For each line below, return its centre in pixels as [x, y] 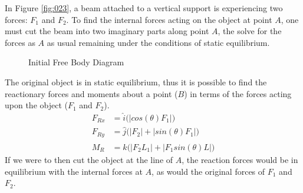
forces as [20, 42]
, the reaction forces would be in [240, 159]
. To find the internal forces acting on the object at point [169, 19]
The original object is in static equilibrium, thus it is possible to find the [136, 81]
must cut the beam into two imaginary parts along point [107, 31]
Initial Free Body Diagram [76, 62]
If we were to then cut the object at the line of [89, 159]
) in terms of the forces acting [238, 93]
